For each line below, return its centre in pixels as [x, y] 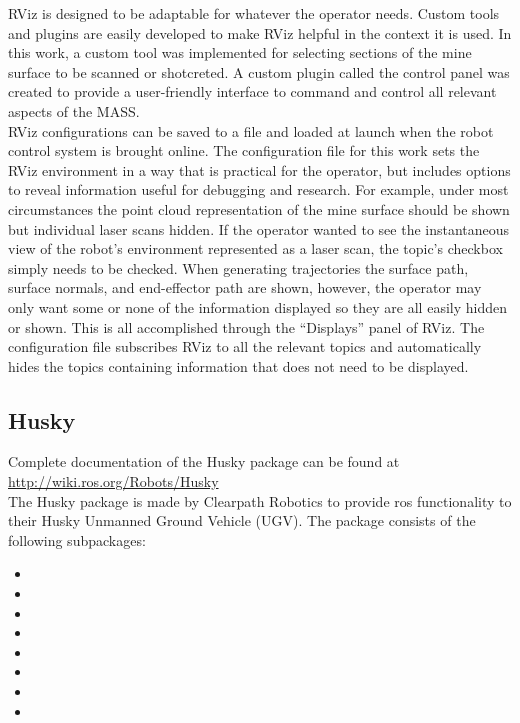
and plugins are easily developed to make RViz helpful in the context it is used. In [260, 32]
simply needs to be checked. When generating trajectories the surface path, [238, 267]
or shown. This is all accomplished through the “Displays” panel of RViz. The [246, 326]
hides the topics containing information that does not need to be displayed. [238, 365]
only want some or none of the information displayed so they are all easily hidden [257, 306]
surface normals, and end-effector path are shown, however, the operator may [245, 287]
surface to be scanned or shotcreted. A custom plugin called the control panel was [259, 71]
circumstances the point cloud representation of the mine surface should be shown [259, 208]
